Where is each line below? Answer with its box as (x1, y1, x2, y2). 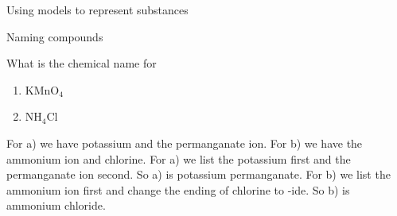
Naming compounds (6, 28, 103, 44)
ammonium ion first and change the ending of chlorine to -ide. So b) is (6, 181, 350, 198)
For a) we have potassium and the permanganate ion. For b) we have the (6, 134, 363, 151)
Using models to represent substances (6, 2, 189, 17)
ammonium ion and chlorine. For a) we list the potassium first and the (6, 150, 351, 167)
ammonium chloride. (6, 197, 106, 214)
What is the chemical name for (6, 55, 157, 71)
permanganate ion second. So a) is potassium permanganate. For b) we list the (6, 166, 391, 183)
